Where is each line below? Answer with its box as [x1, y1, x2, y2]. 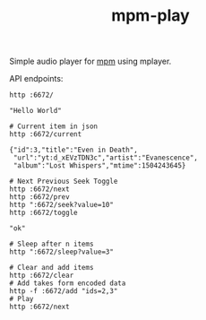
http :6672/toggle [9, 208, 78, 218]
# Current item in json [9, 122, 99, 131]
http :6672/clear [9, 271, 74, 281]
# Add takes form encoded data [9, 279, 126, 288]
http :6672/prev [9, 193, 70, 202]
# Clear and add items [9, 264, 94, 272]
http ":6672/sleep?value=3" [9, 247, 115, 256]
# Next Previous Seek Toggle [9, 177, 118, 186]
